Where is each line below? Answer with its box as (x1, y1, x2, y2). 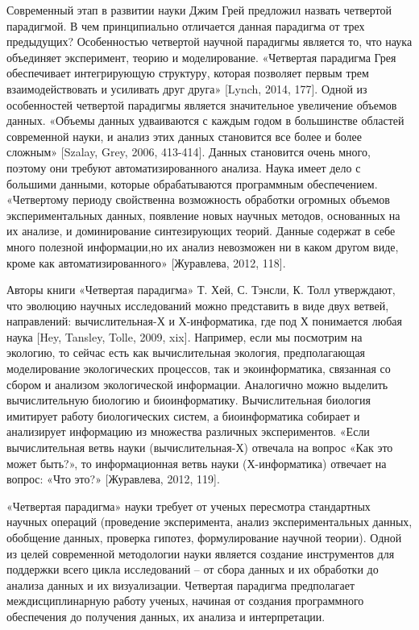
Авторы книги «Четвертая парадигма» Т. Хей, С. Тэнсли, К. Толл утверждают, (6, 281, 396, 298)
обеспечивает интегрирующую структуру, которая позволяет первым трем (6, 64, 369, 81)
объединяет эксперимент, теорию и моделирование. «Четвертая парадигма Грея (6, 48, 396, 65)
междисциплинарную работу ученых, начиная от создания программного (6, 592, 364, 609)
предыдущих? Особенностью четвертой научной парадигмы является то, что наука (6, 33, 413, 50)
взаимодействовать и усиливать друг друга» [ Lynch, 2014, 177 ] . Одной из (6, 80, 367, 97)
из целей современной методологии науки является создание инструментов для (6, 545, 395, 562)
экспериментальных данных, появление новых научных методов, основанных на (6, 206, 400, 223)
